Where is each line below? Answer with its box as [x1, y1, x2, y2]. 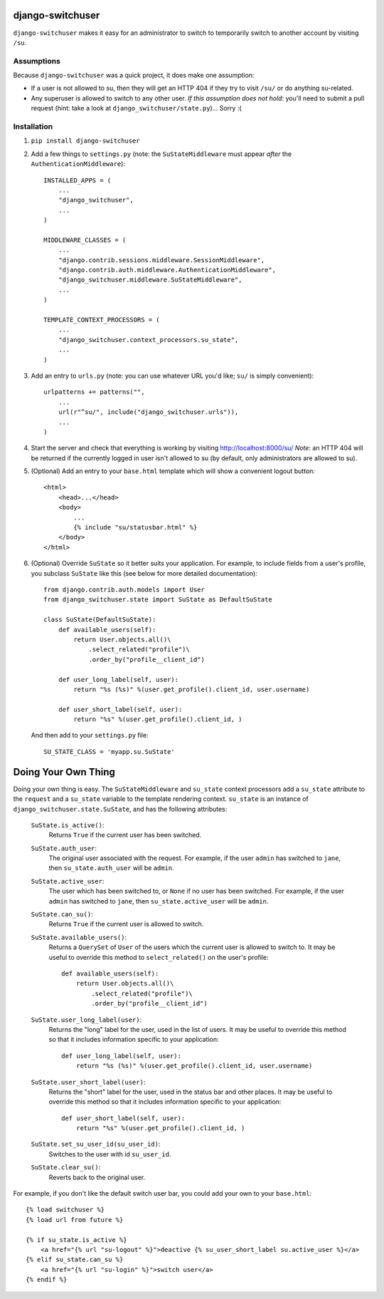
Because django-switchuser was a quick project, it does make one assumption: [13, 71, 255, 80]
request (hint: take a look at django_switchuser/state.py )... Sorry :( [31, 104, 242, 113]
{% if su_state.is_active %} [26, 1236, 127, 1243]
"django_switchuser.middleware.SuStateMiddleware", [58, 276, 242, 284]
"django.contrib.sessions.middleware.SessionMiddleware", [58, 256, 265, 264]
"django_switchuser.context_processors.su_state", [58, 336, 239, 343]
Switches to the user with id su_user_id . [48, 1149, 171, 1158]
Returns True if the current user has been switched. [48, 831, 202, 839]
